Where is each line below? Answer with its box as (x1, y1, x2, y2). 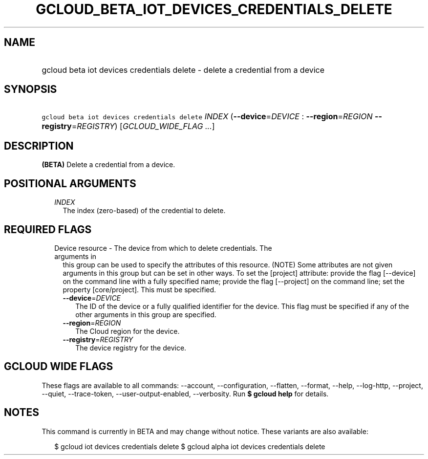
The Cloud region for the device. (75, 327, 180, 335)
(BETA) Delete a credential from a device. (42, 160, 175, 169)
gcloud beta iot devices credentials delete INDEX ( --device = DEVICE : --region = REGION (42, 111, 373, 122)
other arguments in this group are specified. (75, 310, 216, 319)
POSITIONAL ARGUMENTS (4, 177, 136, 190)
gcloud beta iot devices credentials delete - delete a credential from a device (42, 65, 325, 75)
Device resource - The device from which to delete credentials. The (54, 243, 272, 252)
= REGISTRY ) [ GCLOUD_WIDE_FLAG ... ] (71, 121, 215, 131)
